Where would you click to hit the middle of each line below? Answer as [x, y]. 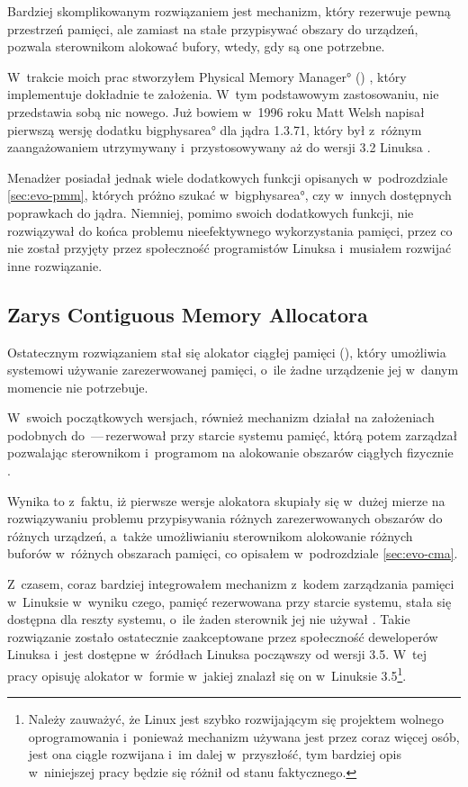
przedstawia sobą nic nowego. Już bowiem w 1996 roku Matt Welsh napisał [216, 111]
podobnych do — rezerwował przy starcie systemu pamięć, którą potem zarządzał [233, 434]
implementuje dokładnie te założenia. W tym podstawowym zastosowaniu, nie [223, 94]
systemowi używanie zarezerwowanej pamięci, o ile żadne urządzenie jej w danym [233, 370]
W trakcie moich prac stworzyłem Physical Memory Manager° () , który [207, 76]
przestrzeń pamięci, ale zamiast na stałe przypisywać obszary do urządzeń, [213, 28]
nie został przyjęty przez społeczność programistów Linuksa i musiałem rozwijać [229, 248]
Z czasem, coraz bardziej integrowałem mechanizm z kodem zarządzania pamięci [231, 584]
